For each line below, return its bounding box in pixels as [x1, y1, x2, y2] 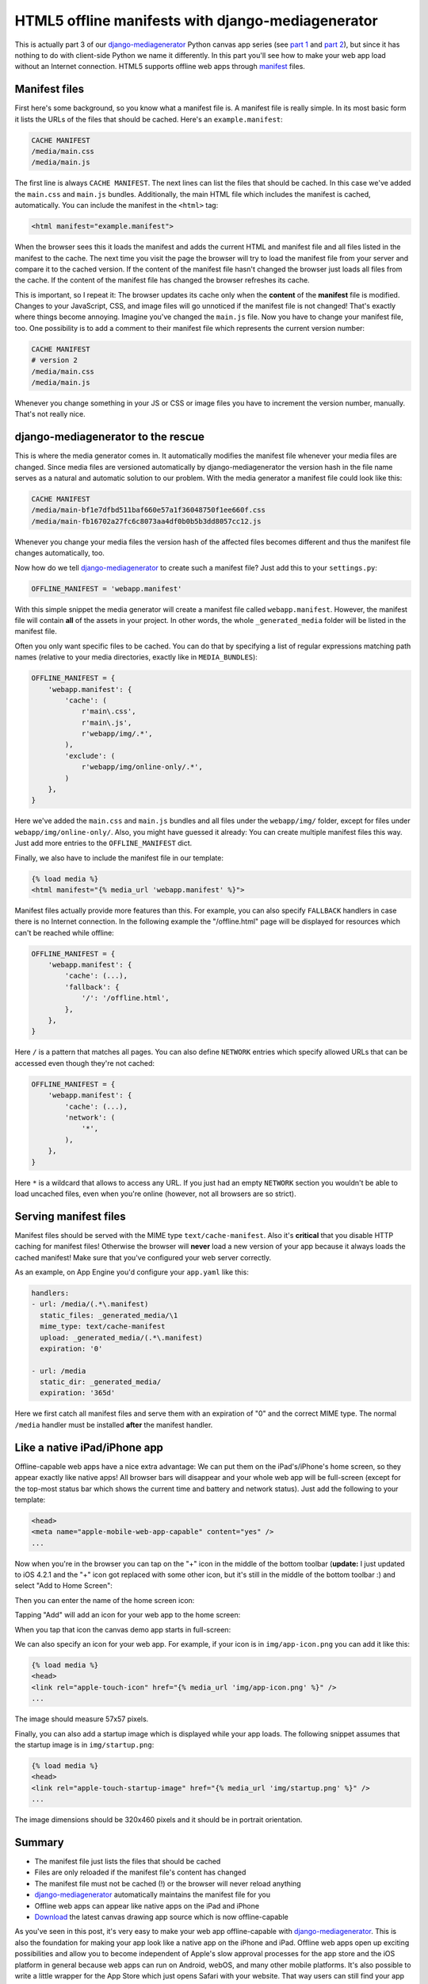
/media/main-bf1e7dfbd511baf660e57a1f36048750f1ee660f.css [31, 506, 266, 515]
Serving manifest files [14, 1209, 126, 1223]
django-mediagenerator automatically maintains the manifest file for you [34, 1890, 271, 1900]
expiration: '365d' [40, 1389, 116, 1398]
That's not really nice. [14, 409, 86, 419]
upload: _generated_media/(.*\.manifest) [40, 1333, 204, 1342]
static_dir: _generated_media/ [40, 1378, 162, 1386]
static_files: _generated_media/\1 [40, 1310, 178, 1320]
